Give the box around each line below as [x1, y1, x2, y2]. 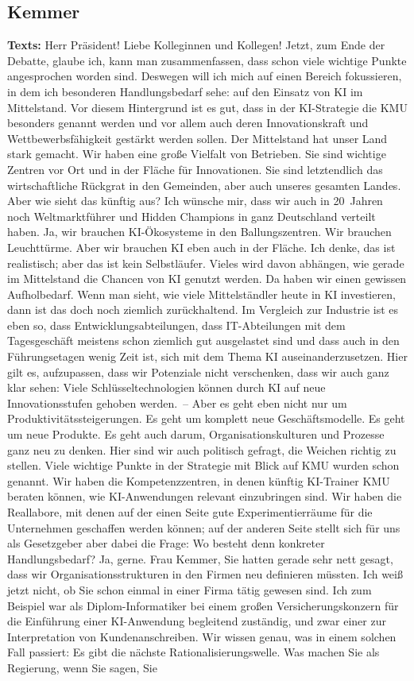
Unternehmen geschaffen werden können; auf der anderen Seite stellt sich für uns [7, 519, 400, 536]
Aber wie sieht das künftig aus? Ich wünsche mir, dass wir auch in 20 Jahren [7, 192, 383, 209]
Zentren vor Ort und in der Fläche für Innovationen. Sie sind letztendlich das [7, 161, 383, 177]
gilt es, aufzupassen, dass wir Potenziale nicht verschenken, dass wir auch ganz [7, 363, 389, 380]
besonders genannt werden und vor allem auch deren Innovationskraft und [7, 114, 369, 131]
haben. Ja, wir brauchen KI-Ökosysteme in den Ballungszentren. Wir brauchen [7, 223, 392, 240]
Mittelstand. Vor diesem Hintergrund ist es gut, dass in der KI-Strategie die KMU [7, 99, 408, 115]
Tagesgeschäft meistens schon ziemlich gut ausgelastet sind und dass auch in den [7, 332, 400, 349]
